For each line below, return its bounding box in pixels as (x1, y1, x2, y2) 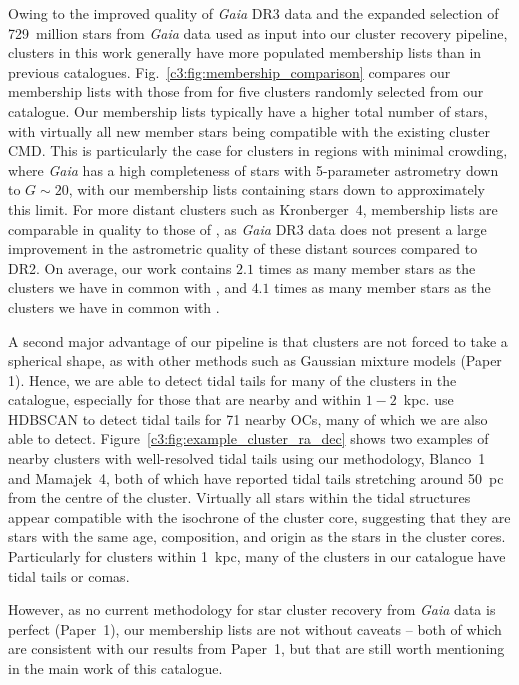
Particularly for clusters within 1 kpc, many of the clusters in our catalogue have (8, 546, 506, 567)
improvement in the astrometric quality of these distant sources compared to (8, 238, 478, 259)
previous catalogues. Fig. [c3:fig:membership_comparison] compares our (8, 61, 451, 82)
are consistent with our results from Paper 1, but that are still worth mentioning (8, 638, 505, 659)
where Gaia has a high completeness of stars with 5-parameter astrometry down (8, 159, 499, 180)
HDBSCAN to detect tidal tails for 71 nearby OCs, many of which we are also (8, 408, 488, 429)
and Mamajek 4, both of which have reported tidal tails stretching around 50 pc (8, 467, 504, 488)
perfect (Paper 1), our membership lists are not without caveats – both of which (8, 618, 502, 639)
